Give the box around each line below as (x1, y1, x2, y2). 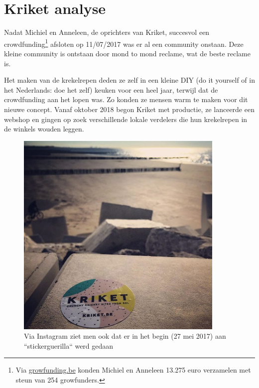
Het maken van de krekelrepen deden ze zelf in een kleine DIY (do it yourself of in (4, 75, 255, 85)
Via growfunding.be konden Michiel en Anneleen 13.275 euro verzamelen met (15, 365, 251, 375)
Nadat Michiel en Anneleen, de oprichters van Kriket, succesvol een (4, 27, 210, 37)
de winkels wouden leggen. (4, 124, 84, 134)
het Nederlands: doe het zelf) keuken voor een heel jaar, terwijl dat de (4, 84, 218, 95)
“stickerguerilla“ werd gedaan (24, 340, 114, 351)
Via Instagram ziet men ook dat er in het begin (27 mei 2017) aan (24, 331, 226, 341)
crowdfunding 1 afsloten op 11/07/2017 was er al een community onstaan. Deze (4, 37, 244, 49)
